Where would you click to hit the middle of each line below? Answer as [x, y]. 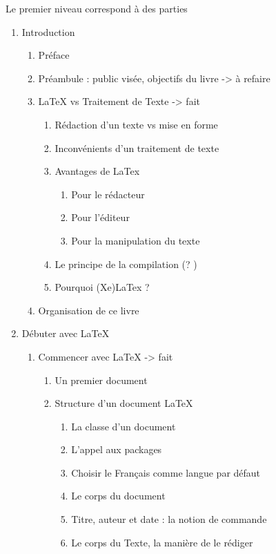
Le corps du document [118, 496]
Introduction [48, 31]
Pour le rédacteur [108, 194]
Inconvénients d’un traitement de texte [137, 147]
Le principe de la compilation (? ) [126, 264]
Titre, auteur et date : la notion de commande [169, 519]
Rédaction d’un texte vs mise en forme [136, 124]
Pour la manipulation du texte [136, 240]
